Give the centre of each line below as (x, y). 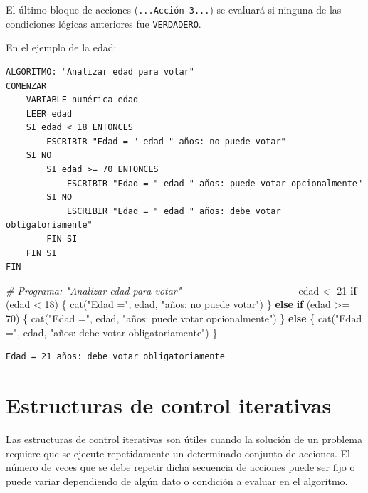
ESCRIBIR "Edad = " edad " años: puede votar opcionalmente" (215, 183)
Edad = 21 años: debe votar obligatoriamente (115, 357)
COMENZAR (26, 86)
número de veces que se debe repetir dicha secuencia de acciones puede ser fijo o (180, 467)
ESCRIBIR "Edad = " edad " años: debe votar (174, 211)
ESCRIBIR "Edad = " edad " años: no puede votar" (166, 141)
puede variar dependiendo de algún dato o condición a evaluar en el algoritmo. (177, 481)
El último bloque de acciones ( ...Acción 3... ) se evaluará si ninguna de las (174, 9)
